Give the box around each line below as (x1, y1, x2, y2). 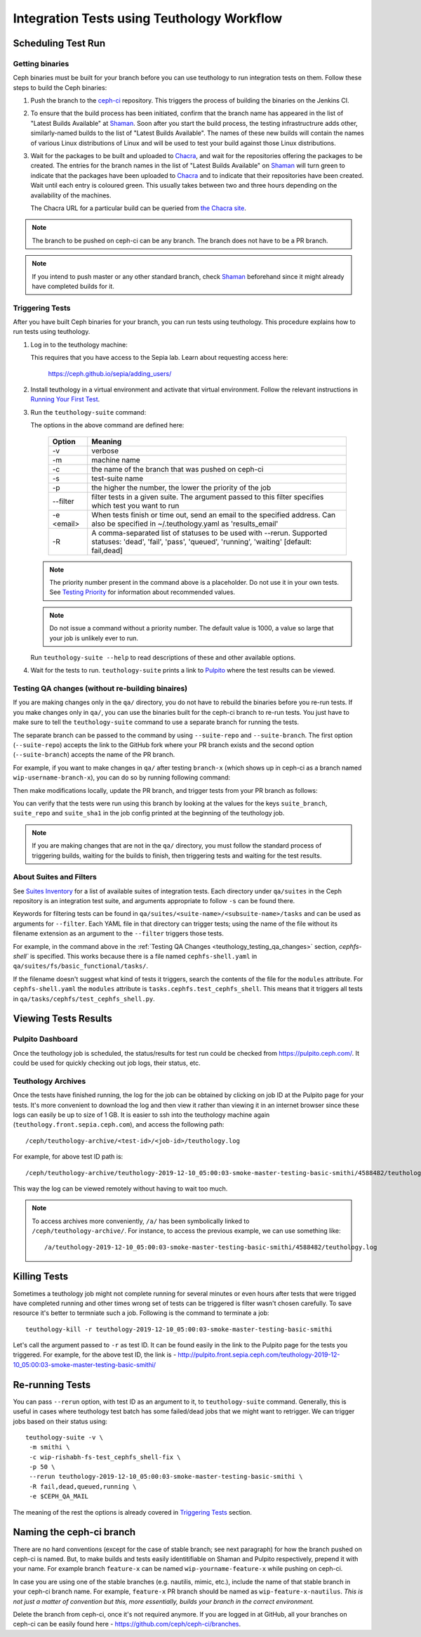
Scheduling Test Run (13, 37, 105, 49)
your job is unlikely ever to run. (49, 633, 139, 642)
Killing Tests (13, 1271, 69, 1283)
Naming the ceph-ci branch (13, 1526, 136, 1539)
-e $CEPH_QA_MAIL (29, 1492, 89, 1501)
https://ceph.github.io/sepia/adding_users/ (48, 369, 172, 377)
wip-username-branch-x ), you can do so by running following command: (13, 773, 231, 782)
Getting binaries (13, 58, 69, 68)
